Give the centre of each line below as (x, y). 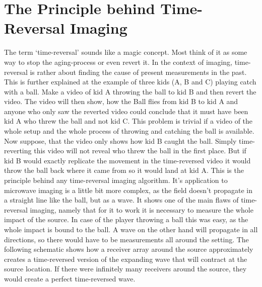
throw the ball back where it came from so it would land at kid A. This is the (124, 170)
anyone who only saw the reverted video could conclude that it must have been (126, 111)
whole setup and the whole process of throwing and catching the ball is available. (129, 131)
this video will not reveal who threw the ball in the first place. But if (140, 151)
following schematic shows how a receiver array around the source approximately (129, 249)
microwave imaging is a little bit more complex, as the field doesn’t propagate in (128, 190)
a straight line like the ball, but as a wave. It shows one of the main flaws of (121, 200)
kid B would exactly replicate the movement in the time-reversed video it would (127, 160)
